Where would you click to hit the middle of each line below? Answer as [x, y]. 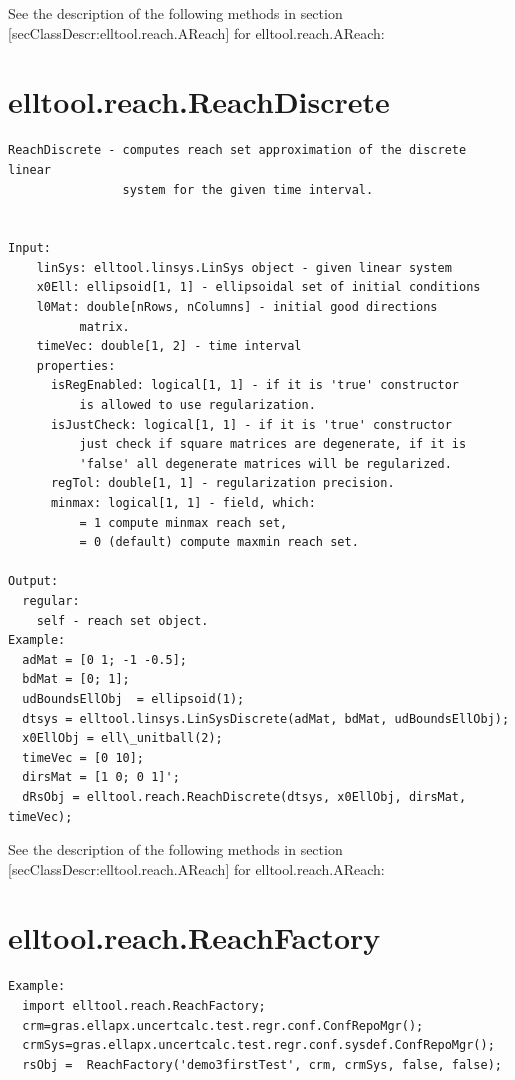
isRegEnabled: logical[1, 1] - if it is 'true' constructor [255, 385]
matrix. [104, 326]
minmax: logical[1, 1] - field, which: [183, 503]
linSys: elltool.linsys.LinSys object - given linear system [244, 267]
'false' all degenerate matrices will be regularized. [265, 463]
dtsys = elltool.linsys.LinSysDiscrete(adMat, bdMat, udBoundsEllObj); [266, 718]
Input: [29, 248]
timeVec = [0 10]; [83, 757]
